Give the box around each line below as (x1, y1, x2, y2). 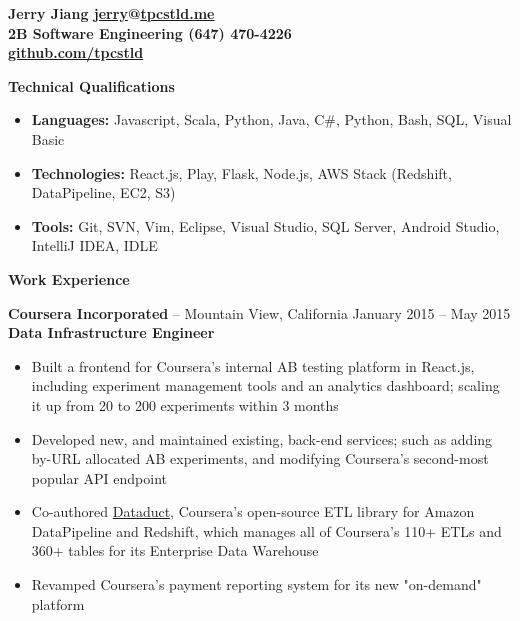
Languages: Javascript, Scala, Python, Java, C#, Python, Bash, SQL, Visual (31, 109, 512, 130)
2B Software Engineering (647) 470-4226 (8, 22, 292, 43)
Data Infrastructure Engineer (8, 322, 215, 343)
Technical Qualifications (8, 75, 175, 96)
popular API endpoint (31, 467, 168, 488)
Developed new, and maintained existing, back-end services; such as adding (31, 428, 493, 449)
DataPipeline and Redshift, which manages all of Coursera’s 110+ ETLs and (31, 520, 502, 541)
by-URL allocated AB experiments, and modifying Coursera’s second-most (31, 448, 489, 469)
